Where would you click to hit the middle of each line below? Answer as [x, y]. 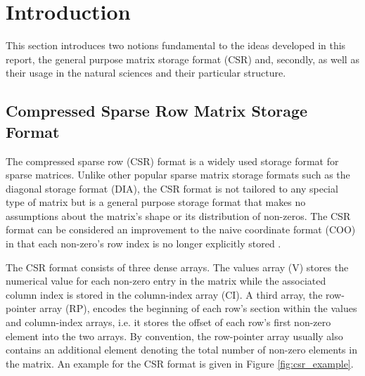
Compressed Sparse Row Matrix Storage [157, 111]
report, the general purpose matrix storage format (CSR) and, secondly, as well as [182, 59]
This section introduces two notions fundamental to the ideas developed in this [176, 45]
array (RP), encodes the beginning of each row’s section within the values [198, 308]
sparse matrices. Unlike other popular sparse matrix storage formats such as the [178, 175]
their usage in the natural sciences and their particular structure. [146, 73]
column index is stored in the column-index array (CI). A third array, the [164, 294]
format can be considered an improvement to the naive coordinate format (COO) [181, 229]
